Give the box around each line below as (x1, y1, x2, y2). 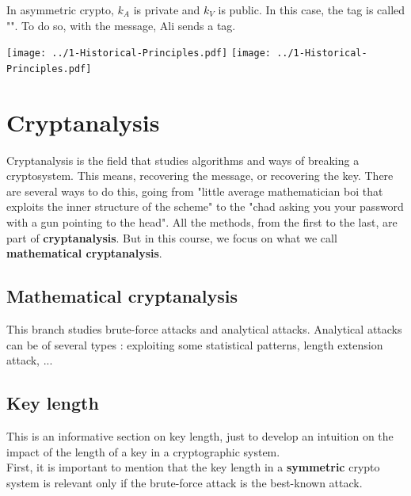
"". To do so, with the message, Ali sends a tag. (6, 17, 236, 33)
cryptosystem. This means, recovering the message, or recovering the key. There (6, 167, 394, 184)
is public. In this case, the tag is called (218, 2, 405, 17)
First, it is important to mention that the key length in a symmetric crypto (6, 459, 380, 475)
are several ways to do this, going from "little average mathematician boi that (6, 182, 383, 199)
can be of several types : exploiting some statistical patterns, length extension (6, 336, 383, 353)
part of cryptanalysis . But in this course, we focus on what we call (6, 229, 337, 246)
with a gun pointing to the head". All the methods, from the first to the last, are (6, 214, 398, 230)
